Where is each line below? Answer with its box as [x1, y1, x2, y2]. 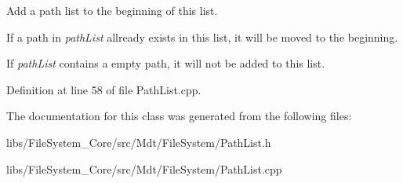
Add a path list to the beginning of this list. [6, 2, 218, 18]
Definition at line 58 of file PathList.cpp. [6, 81, 201, 97]
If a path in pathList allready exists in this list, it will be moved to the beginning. [6, 28, 398, 45]
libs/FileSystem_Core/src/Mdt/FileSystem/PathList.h [6, 134, 271, 150]
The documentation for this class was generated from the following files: [6, 108, 352, 124]
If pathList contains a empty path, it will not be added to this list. [6, 55, 325, 71]
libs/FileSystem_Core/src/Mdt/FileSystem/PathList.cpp [6, 160, 282, 177]
